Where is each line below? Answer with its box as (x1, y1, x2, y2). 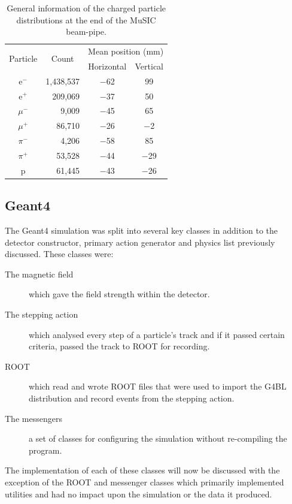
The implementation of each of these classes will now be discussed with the (5, 464, 280, 476)
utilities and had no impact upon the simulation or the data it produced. (5, 487, 272, 500)
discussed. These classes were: (5, 248, 114, 260)
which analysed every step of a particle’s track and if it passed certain (29, 328, 285, 340)
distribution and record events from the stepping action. (29, 392, 235, 405)
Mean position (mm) (88, 45, 164, 58)
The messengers (5, 412, 62, 424)
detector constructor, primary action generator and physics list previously (5, 236, 275, 248)
